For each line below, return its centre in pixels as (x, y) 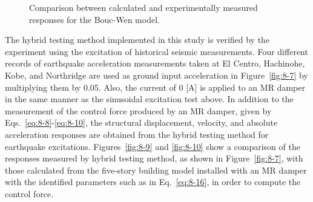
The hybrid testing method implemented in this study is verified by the (137, 40)
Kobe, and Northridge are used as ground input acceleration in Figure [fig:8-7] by (156, 75)
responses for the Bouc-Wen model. (94, 19)
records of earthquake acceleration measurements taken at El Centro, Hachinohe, (155, 63)
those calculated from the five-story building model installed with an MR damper (156, 170)
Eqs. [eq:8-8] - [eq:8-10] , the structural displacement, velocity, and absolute (141, 122)
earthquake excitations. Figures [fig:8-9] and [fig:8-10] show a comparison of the (153, 146)
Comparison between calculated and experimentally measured (143, 7)
